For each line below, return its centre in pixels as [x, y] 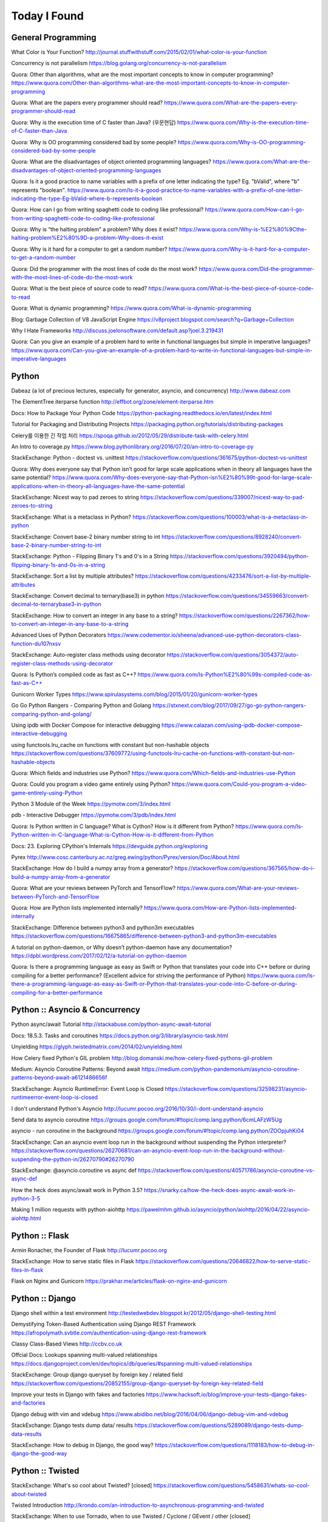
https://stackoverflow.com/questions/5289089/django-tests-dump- [219, 1425]
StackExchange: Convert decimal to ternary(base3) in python [88, 595]
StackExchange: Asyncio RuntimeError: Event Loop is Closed [87, 1089]
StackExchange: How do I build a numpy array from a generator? [92, 868]
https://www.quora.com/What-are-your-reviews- [238, 888]
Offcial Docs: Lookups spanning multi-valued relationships [84, 1355]
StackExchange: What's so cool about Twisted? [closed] [82, 1485]
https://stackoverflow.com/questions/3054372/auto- [233, 655]
